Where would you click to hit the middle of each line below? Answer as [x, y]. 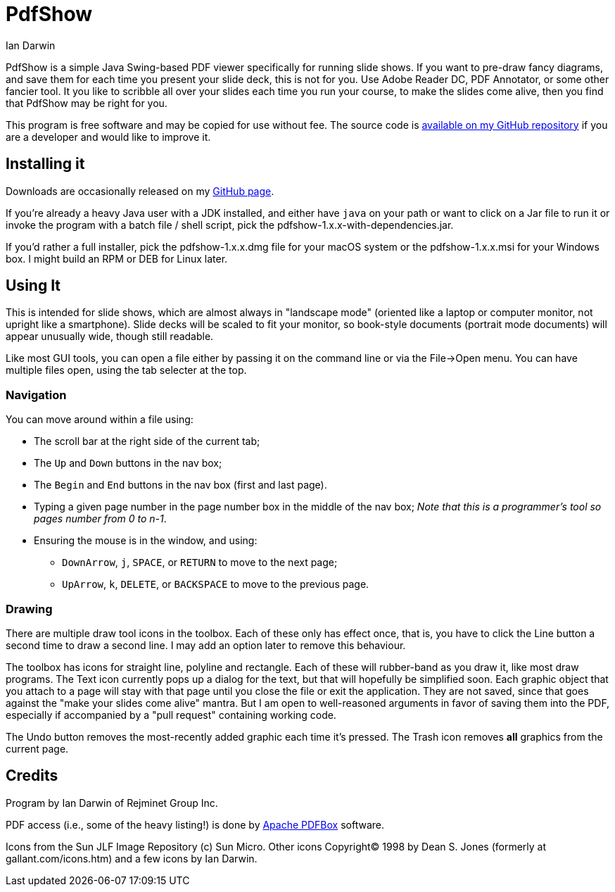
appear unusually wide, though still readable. [110, 337]
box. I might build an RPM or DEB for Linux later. [117, 258]
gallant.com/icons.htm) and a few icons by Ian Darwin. [132, 858]
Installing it [45, 164]
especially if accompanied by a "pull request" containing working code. [171, 715]
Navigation [36, 395]
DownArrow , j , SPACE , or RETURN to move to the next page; [200, 563]
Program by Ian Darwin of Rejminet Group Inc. [112, 803]
